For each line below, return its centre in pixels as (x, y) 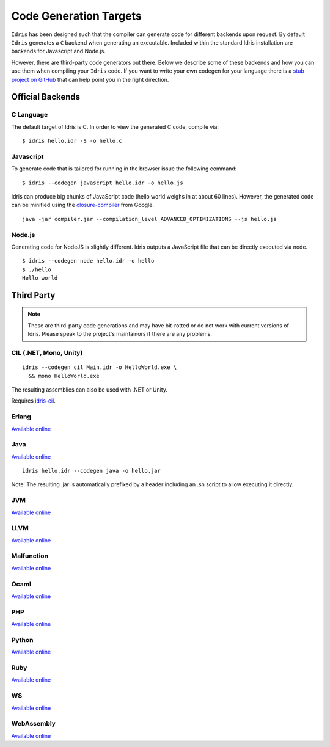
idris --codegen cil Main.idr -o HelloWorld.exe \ (100, 367)
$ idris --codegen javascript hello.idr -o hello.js (103, 183)
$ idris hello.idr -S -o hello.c (72, 141)
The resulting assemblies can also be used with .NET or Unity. (90, 389)
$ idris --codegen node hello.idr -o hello (88, 261)
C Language (30, 115)
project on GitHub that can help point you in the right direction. (90, 79)
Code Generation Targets (76, 16)
